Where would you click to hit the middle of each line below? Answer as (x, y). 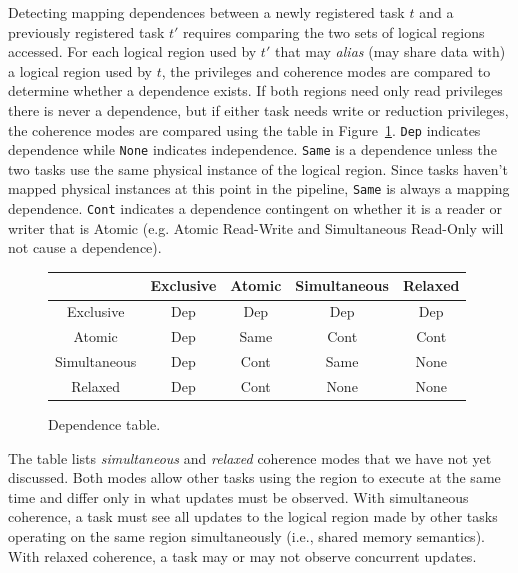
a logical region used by (80, 70)
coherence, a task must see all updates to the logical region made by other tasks (253, 516)
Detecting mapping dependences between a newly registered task (206, 12)
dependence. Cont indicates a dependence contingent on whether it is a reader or (255, 208)
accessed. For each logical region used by (132, 51)
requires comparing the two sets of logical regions (334, 31)
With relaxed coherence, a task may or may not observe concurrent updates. (242, 555)
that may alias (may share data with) (390, 51)
